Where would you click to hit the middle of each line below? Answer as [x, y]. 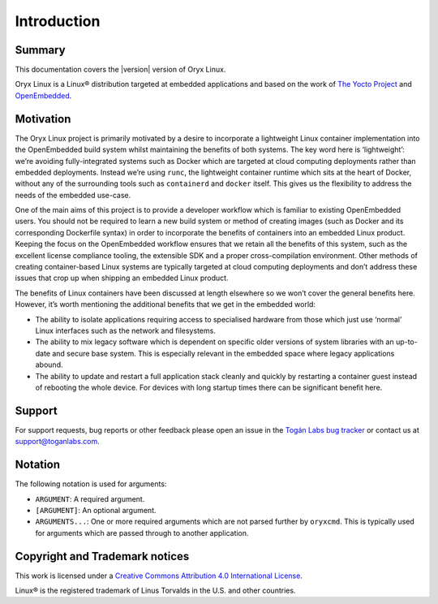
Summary [40, 50]
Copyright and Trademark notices [102, 556]
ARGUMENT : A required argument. [90, 498]
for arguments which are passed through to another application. [142, 533]
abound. [49, 365]
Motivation [43, 119]
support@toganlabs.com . [58, 442]
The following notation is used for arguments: [91, 484]
